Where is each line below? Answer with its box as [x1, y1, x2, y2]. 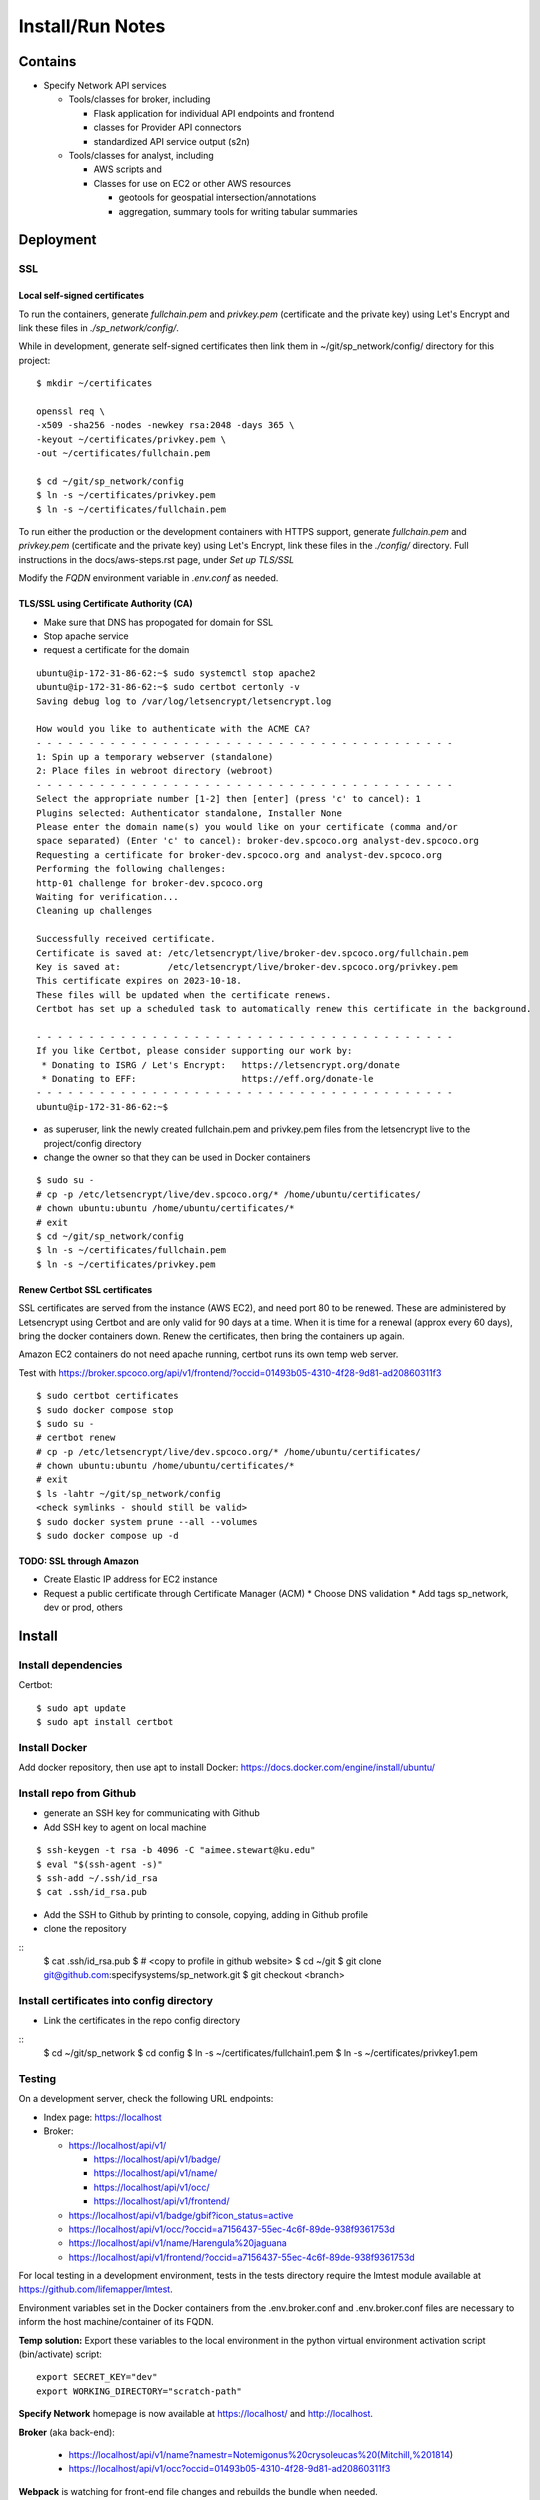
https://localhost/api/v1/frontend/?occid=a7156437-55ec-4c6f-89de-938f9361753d [68, 2251, 415, 2263]
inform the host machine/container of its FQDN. [18, 2316, 214, 2328]
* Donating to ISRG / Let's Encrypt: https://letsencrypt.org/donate [41, 1059, 400, 1070]
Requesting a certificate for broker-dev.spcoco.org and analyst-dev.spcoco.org [36, 849, 443, 860]
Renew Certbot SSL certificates [18, 1283, 153, 1295]
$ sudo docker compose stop [36, 1404, 174, 1415]
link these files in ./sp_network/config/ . [18, 321, 180, 334]
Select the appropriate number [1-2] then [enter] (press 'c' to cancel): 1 [36, 793, 422, 805]
